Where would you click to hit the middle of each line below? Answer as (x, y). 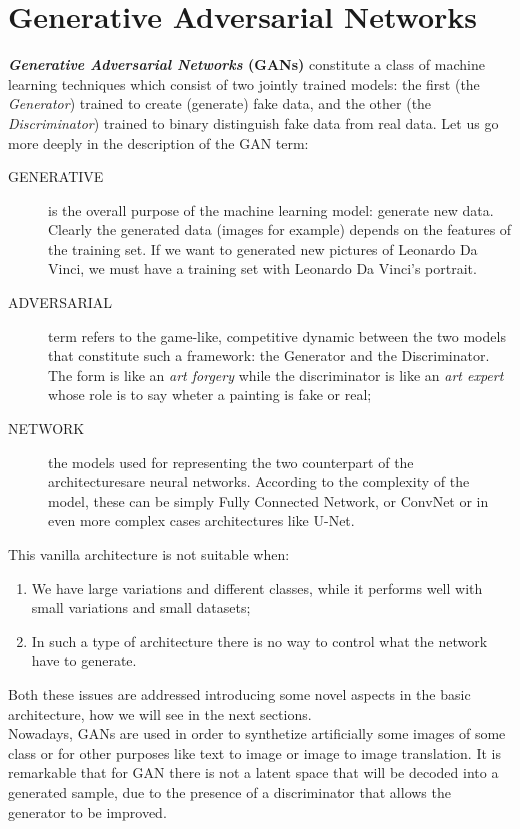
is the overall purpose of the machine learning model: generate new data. (271, 209)
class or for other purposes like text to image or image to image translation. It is (254, 752)
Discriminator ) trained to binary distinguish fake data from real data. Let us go (253, 122)
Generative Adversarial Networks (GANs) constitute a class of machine (246, 64)
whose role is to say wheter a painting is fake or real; (210, 394)
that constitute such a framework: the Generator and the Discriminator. (269, 355)
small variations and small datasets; (141, 607)
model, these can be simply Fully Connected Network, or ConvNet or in (268, 500)
